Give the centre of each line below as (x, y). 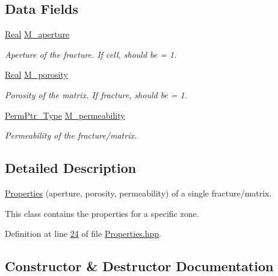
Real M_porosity (36, 74)
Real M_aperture (37, 34)
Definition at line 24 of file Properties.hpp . (83, 234)
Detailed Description (71, 168)
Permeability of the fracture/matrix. (71, 135)
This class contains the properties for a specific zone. (102, 213)
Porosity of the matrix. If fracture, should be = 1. (96, 94)
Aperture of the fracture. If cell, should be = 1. (91, 54)
